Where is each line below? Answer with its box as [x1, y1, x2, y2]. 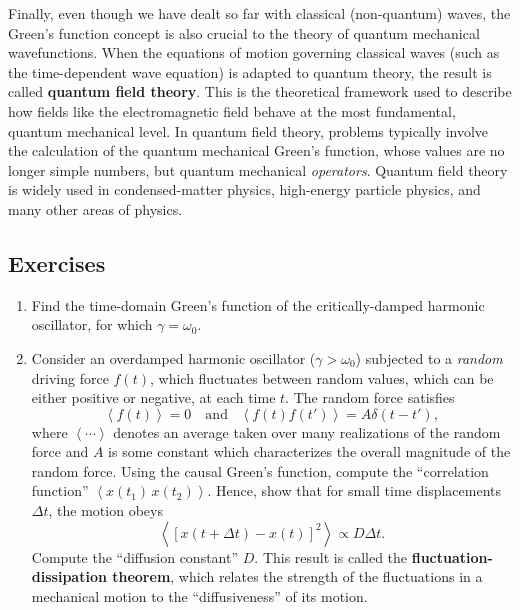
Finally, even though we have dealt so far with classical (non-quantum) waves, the [8, 3, 511, 23]
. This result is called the [254, 546, 408, 567]
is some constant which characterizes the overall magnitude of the [108, 441, 511, 462]
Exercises [8, 247, 106, 278]
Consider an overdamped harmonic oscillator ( [31, 347, 316, 368]
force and [31, 441, 89, 462]
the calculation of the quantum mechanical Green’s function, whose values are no [8, 140, 505, 161]
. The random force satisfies [285, 387, 455, 408]
